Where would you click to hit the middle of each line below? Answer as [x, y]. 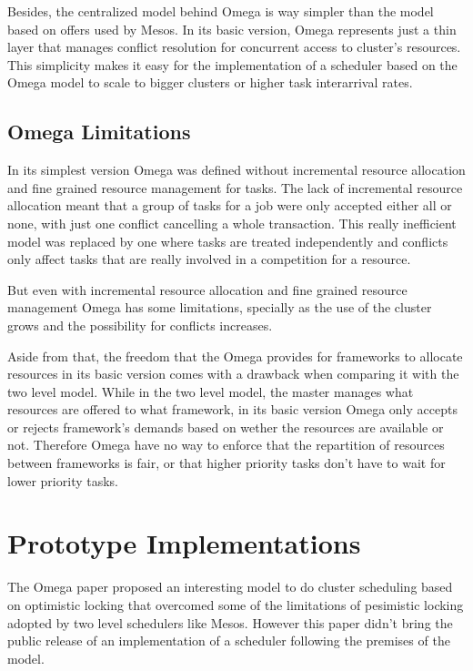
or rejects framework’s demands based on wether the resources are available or [226, 427]
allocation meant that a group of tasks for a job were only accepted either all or [230, 205]
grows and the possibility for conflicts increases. [140, 325]
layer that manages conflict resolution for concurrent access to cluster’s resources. [234, 47]
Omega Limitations [99, 132]
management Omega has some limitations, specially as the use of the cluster [220, 307]
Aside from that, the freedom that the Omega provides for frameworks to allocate [235, 356]
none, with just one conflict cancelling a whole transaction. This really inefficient [232, 223]
